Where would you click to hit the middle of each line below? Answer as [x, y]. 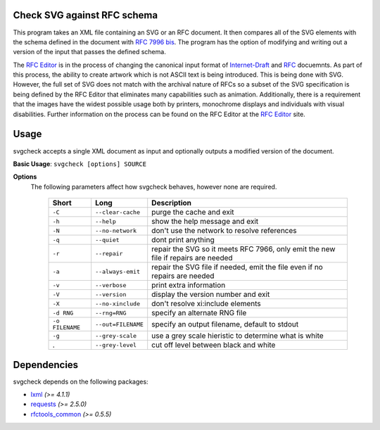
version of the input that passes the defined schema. [90, 52]
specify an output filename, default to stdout [225, 324]
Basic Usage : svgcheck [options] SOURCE [80, 164]
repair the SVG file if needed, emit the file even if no [237, 267]
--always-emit [118, 271]
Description [172, 203]
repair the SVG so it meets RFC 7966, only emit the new [243, 249]
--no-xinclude [118, 304]
